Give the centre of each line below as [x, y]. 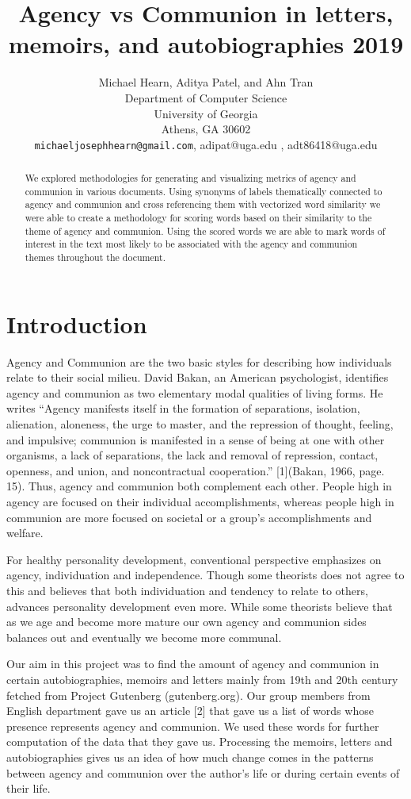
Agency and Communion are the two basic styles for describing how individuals [199, 361]
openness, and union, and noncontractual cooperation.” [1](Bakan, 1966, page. [196, 470]
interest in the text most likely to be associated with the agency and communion [191, 244]
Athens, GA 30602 [206, 129]
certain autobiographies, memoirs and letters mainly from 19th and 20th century [202, 679]
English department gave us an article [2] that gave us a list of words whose [190, 711]
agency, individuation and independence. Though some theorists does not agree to [205, 575]
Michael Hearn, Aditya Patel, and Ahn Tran [206, 82]
